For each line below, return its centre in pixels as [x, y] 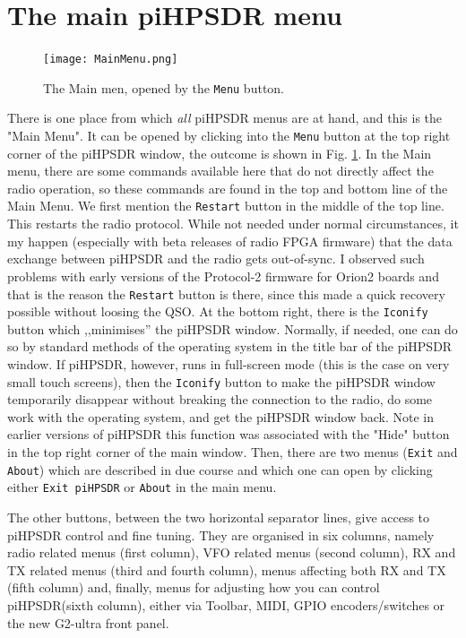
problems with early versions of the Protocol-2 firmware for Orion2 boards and [223, 276]
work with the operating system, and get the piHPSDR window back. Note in [221, 416]
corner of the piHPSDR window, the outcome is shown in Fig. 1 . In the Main [220, 153]
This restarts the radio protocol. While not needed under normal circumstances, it [233, 224]
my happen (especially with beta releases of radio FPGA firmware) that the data [230, 241]
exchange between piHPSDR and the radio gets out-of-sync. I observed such [216, 259]
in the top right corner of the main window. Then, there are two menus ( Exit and [233, 452]
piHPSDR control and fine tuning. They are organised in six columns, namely [221, 535]
